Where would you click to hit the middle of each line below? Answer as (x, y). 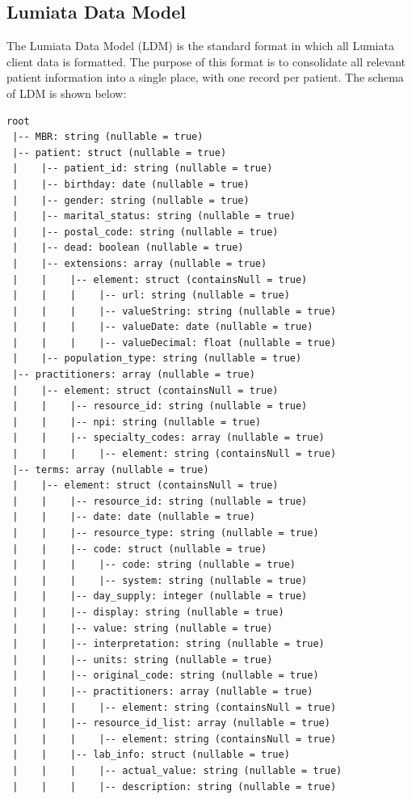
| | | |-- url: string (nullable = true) (151, 296)
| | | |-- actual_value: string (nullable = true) (177, 770)
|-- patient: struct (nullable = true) (120, 152)
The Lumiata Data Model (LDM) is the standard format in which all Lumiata (200, 46)
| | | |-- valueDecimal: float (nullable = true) (174, 342)
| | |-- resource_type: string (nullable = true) (166, 533)
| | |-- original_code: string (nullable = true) (166, 676)
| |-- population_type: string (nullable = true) (157, 359)
